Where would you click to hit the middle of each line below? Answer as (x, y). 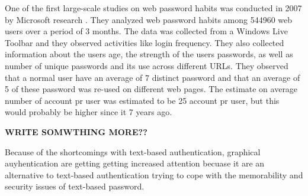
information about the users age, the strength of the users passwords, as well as (149, 54)
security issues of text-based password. (75, 186)
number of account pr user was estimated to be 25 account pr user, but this (142, 100)
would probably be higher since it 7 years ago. (89, 112)
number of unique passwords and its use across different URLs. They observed (147, 65)
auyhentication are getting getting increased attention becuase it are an (135, 163)
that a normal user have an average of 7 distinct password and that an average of (153, 77)
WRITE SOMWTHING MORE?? (76, 131)
